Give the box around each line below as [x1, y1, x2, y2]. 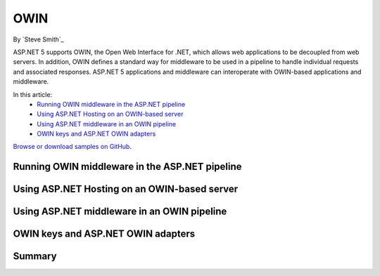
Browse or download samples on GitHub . [13, 143, 132, 151]
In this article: [13, 90, 53, 98]
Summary [13, 250, 57, 263]
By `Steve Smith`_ [13, 35, 64, 44]
